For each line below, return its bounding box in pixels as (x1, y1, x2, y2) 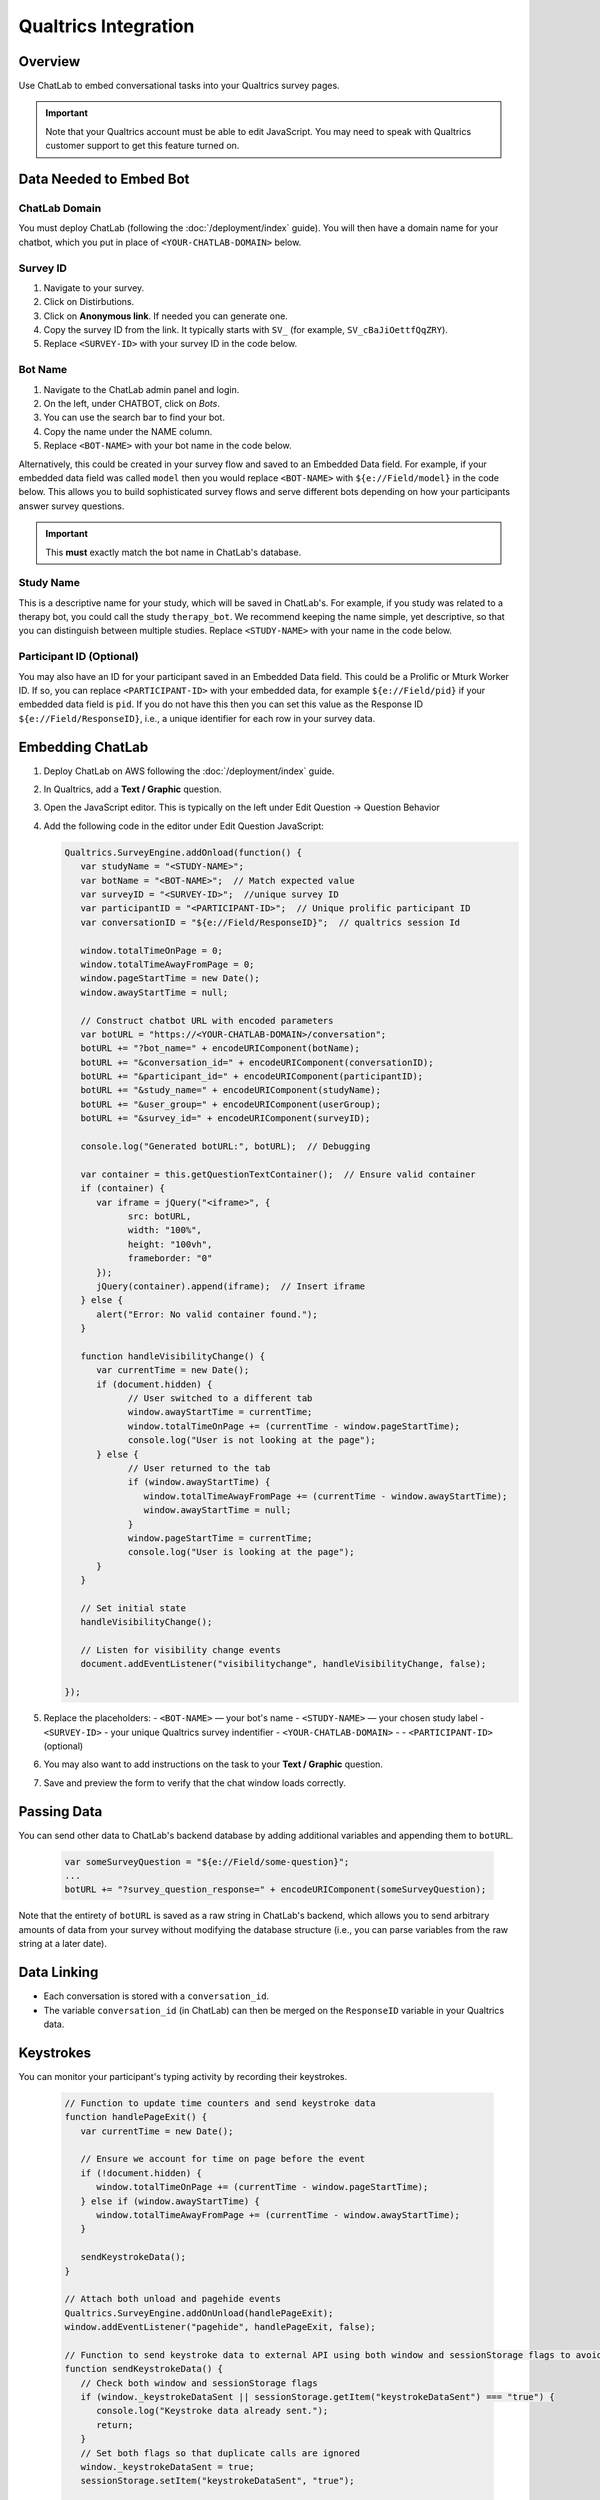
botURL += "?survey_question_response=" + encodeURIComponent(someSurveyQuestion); (64, 1884, 487, 1895)
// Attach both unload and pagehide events (64, 2293, 282, 2305)
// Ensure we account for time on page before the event (80, 2153, 366, 2165)
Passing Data (18, 1803, 103, 1820)
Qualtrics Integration (18, 15, 195, 37)
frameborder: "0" (127, 1253, 213, 1264)
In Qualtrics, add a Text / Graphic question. (43, 783, 222, 795)
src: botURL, (127, 1210, 192, 1222)
